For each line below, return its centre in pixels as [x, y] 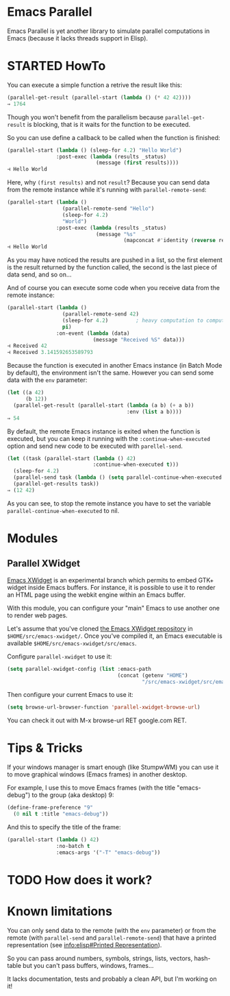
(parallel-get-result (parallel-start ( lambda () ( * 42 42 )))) [99, 97]
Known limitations [60, 911]
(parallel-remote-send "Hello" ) [108, 209]
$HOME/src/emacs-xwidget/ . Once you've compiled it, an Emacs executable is [115, 636]
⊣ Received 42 [27, 346]
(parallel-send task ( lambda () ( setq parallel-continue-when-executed [118, 477]
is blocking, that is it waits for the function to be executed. [109, 124]
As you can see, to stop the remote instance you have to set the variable [109, 503]
